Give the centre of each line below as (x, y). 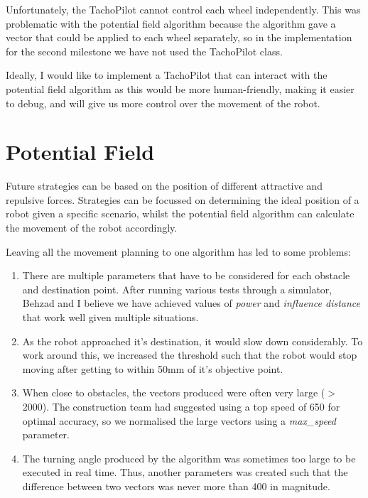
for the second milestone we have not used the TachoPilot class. (144, 51)
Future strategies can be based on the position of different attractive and (164, 186)
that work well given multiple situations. (110, 317)
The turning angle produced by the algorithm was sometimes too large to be (189, 458)
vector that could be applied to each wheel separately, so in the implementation (179, 37)
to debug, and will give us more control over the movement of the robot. (163, 103)
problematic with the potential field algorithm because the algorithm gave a (171, 23)
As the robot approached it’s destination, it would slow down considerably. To (193, 341)
